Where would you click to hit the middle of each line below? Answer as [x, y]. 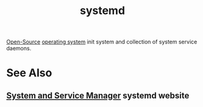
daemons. [19, 48]
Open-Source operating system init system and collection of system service [102, 42]
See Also [29, 73]
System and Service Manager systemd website [98, 95]
